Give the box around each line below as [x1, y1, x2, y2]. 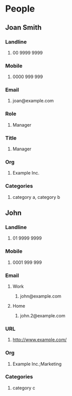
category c [12, 384, 35, 391]
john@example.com [20, 293, 61, 299]
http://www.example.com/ [12, 336, 67, 343]
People [5, 3, 35, 15]
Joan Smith [5, 23, 42, 32]
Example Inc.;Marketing [12, 361, 62, 367]
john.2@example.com [20, 312, 65, 318]
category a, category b [12, 194, 60, 200]
